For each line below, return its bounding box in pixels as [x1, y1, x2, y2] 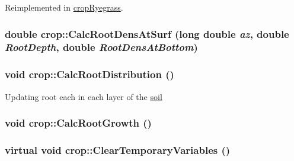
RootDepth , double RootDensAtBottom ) [5, 40, 198, 54]
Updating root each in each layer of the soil [5, 90, 162, 102]
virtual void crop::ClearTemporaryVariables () [5, 142, 231, 157]
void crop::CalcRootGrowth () [5, 115, 152, 130]
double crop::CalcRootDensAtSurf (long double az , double [5, 26, 289, 41]
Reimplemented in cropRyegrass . [5, 1, 123, 13]
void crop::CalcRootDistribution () [5, 67, 174, 82]
